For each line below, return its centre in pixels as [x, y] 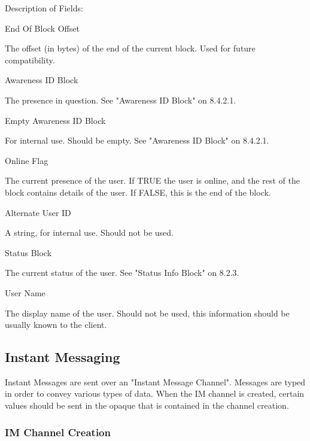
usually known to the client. [56, 325]
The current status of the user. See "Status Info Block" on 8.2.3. [122, 273]
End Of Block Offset [42, 28]
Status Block [28, 252]
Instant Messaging [63, 357]
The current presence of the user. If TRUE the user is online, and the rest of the [152, 180]
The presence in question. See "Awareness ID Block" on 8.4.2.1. [121, 100]
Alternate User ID [38, 212]
